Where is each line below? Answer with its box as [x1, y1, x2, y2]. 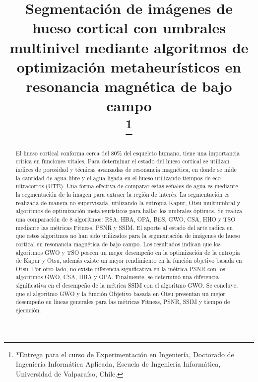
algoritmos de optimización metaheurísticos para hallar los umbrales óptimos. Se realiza [15, 207, 242, 215]
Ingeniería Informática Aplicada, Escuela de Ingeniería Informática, [15, 359, 221, 369]
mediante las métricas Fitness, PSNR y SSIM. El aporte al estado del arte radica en [15, 223, 233, 231]
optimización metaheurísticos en [16, 56, 242, 76]
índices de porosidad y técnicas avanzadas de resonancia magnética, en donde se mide [15, 165, 237, 173]
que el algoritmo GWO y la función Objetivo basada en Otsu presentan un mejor [15, 289, 225, 298]
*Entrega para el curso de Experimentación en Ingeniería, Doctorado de [15, 349, 234, 359]
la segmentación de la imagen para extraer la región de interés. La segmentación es [15, 190, 230, 198]
